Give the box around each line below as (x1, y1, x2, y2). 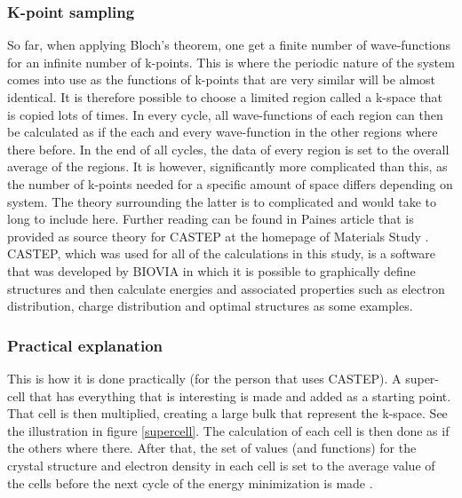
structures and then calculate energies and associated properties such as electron (7, 279, 445, 297)
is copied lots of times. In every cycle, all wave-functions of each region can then (7, 105, 443, 123)
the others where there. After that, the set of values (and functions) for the (7, 439, 417, 457)
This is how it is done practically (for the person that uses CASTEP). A (7, 368, 402, 387)
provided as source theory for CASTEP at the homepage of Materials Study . (7, 226, 429, 245)
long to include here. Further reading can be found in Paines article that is (7, 209, 414, 228)
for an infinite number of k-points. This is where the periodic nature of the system (7, 52, 455, 71)
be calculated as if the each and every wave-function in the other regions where (7, 123, 438, 141)
